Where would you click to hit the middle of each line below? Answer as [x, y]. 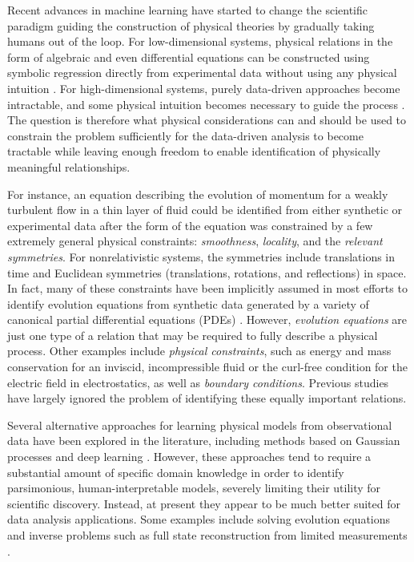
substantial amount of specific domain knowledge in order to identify [176, 472]
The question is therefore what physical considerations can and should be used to [207, 120]
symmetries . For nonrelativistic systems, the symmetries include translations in [201, 256]
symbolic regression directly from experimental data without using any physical [202, 73]
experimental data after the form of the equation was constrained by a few [190, 225]
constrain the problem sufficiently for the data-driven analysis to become [185, 135]
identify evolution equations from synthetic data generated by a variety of [188, 303]
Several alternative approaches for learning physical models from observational [200, 425]
